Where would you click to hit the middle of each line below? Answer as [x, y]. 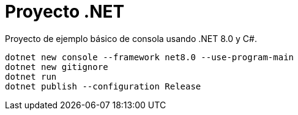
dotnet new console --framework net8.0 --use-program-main [150, 57]
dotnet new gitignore [57, 67]
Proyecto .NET [65, 12]
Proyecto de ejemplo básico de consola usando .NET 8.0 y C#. [131, 38]
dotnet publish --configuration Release [103, 86]
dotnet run [31, 76]
